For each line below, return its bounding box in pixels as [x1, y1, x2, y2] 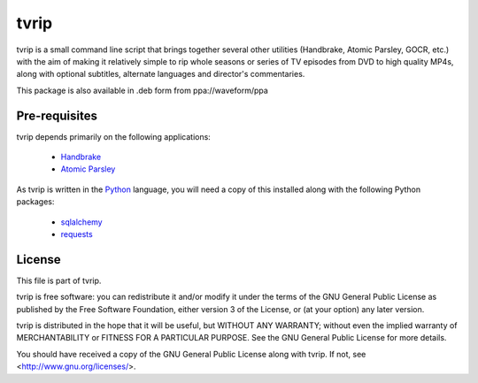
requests [60, 228, 93, 239]
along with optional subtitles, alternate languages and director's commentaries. [16, 69, 305, 80]
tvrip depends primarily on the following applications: [16, 131, 212, 142]
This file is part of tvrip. [16, 275, 102, 286]
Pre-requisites [16, 108, 97, 123]
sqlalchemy [60, 217, 103, 227]
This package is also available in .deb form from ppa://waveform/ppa [16, 85, 269, 96]
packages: [16, 196, 55, 207]
